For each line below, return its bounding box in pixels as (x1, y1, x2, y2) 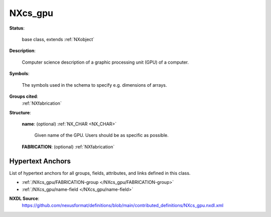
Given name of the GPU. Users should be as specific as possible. (34, 132, 169, 138)
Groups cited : (9, 93, 39, 99)
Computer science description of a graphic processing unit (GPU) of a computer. (22, 59, 189, 65)
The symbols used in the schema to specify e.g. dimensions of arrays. (22, 82, 167, 88)
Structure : (9, 109, 31, 115)
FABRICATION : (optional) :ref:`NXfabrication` (22, 143, 115, 150)
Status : (9, 25, 25, 31)
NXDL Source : (9, 195, 40, 201)
